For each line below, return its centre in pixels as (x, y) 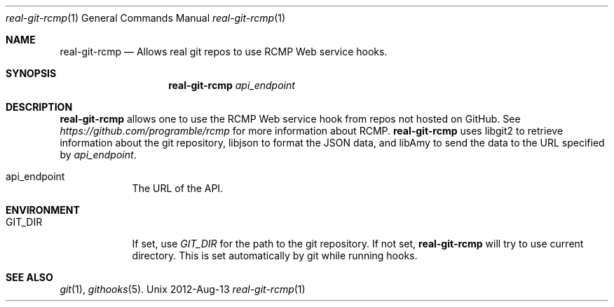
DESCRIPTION (39, 107)
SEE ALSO (29, 277)
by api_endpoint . (98, 155)
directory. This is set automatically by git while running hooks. (275, 255)
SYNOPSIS (31, 73)
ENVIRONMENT (43, 210)
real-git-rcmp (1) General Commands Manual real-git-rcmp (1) (146, 18)
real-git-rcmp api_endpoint (232, 85)
